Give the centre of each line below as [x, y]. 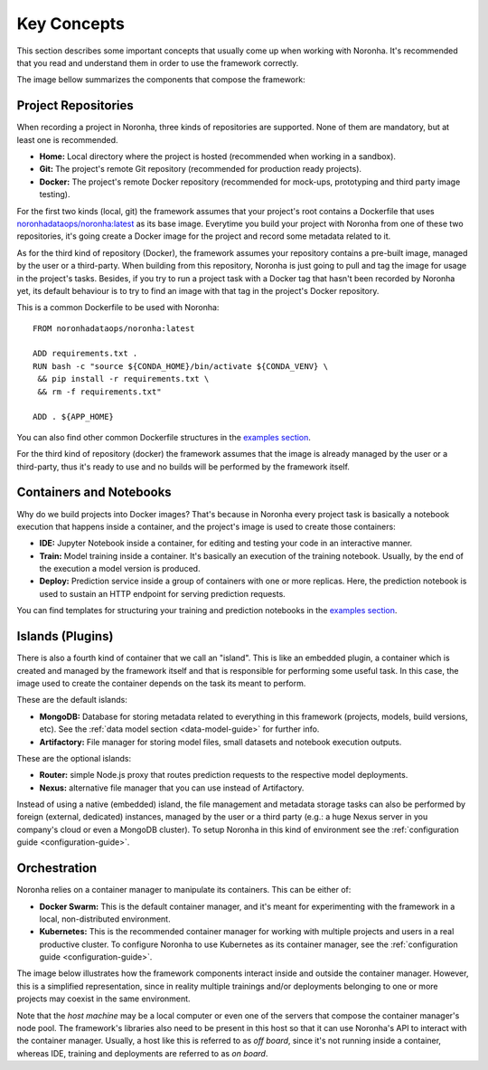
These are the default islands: [72, 700]
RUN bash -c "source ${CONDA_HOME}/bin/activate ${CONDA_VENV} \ [181, 366]
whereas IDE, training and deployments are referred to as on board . [142, 1053]
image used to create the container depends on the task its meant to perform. [161, 683]
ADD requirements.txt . [85, 354]
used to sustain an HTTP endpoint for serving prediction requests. [163, 593]
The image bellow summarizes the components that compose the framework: [161, 80]
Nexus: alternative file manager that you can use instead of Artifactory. [172, 788]
